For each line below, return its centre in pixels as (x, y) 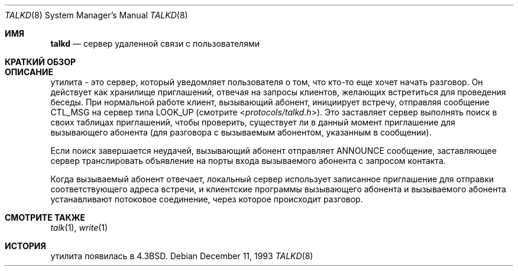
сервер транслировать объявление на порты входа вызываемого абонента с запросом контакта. (248, 161)
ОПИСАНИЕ (29, 72)
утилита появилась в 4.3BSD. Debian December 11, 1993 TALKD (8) (182, 256)
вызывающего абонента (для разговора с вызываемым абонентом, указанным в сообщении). (241, 132)
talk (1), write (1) (79, 228)
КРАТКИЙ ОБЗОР (40, 62)
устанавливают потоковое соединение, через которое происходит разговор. (207, 199)
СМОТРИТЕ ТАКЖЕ (45, 217)
